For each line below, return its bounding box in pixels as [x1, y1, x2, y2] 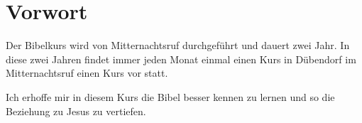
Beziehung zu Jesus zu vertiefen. [6, 103, 146, 118]
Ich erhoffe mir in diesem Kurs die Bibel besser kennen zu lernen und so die [6, 89, 335, 104]
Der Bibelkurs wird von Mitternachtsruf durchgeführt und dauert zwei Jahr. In [6, 38, 350, 53]
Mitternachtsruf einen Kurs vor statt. [6, 65, 168, 80]
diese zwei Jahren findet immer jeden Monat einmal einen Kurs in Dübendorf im [6, 51, 356, 66]
